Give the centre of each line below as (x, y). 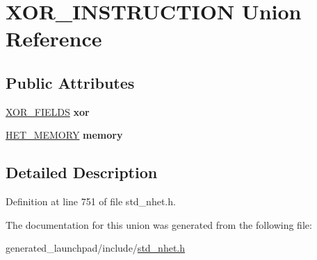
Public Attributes (70, 82)
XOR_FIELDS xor (48, 111)
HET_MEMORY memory (64, 135)
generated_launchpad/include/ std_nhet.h (96, 248)
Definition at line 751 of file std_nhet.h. (91, 201)
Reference (54, 38)
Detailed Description (82, 172)
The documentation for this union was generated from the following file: (159, 224)
